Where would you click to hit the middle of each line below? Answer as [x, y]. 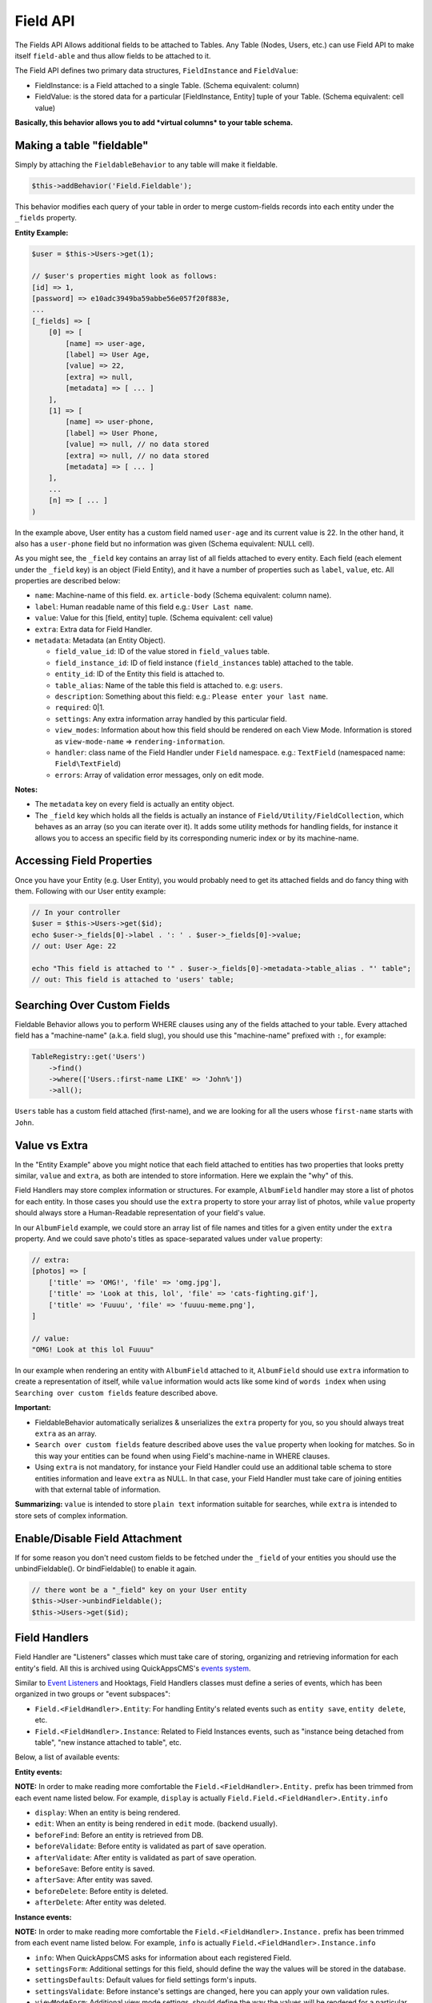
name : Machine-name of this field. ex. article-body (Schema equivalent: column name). [183, 595]
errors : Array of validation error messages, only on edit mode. [159, 775]
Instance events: [43, 1917]
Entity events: [39, 1771]
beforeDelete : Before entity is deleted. [102, 1891]
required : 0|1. [80, 707]
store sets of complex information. [71, 1515]
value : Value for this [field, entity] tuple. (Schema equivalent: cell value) [154, 618]
